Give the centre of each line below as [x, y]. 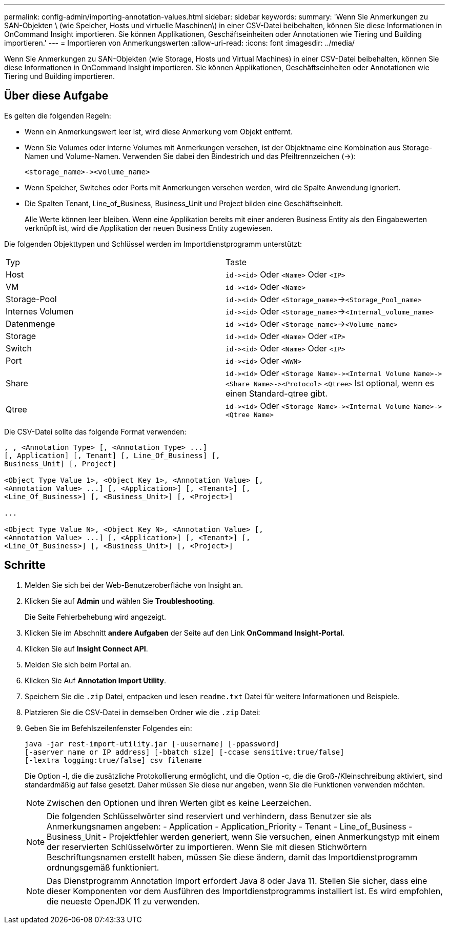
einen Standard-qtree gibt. [277, 393]
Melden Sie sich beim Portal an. [78, 664]
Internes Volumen [40, 311]
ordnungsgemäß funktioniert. [103, 867]
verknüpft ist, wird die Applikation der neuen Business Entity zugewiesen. [149, 228]
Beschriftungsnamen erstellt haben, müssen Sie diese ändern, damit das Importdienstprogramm [232, 857]
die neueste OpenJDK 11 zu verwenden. [123, 901]
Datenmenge [30, 323]
